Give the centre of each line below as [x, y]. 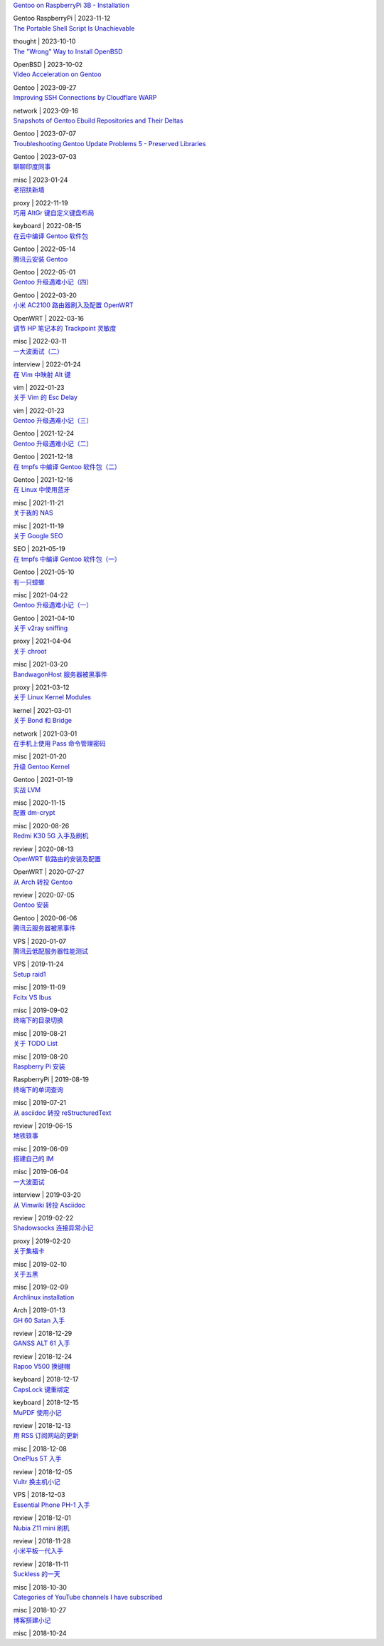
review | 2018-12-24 [43, 1356]
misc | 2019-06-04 [41, 1172]
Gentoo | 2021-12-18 [43, 457]
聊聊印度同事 [32, 167]
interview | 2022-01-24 [47, 364]
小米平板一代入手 [38, 1551]
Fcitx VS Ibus [32, 997]
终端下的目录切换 [38, 1020]
